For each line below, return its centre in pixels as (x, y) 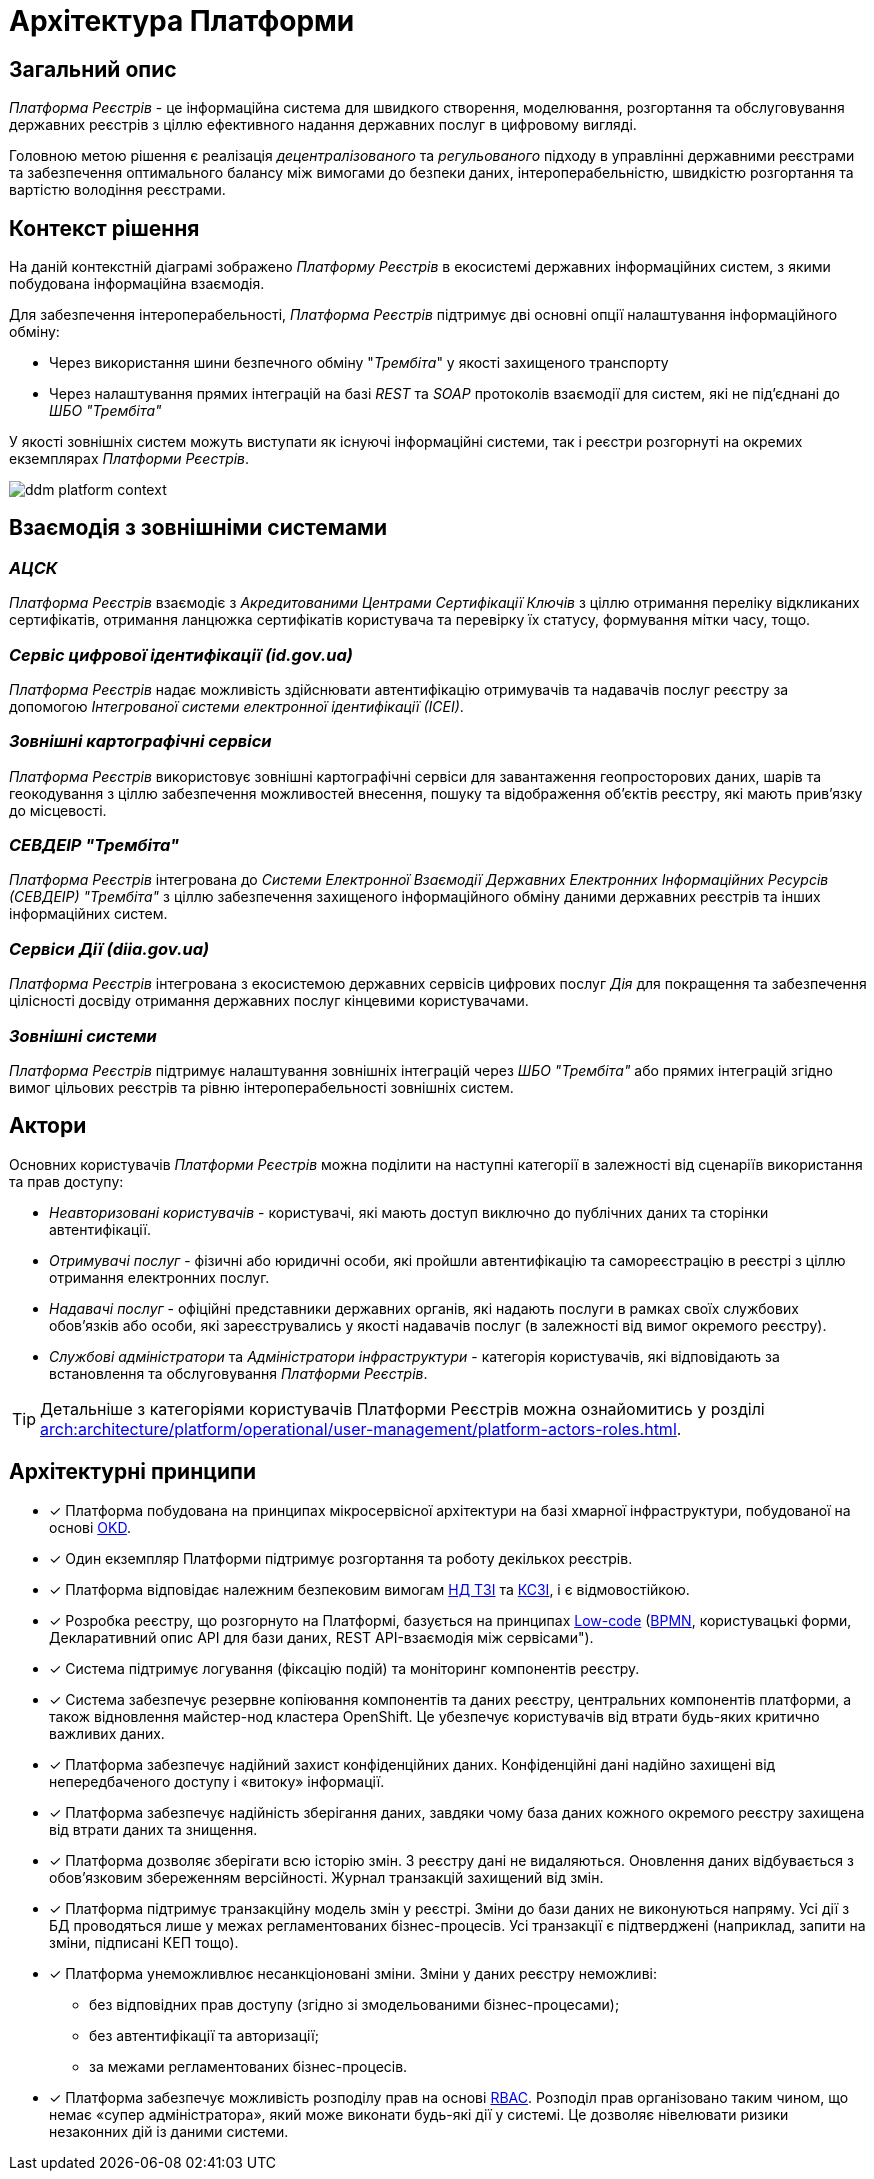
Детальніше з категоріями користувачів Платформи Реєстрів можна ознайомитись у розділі (402, 1408)
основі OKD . (90, 1527)
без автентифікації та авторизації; (204, 2035)
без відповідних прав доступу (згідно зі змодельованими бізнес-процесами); (354, 2004)
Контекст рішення (104, 228)
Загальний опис (93, 69)
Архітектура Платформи (182, 21)
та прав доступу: (66, 1181)
